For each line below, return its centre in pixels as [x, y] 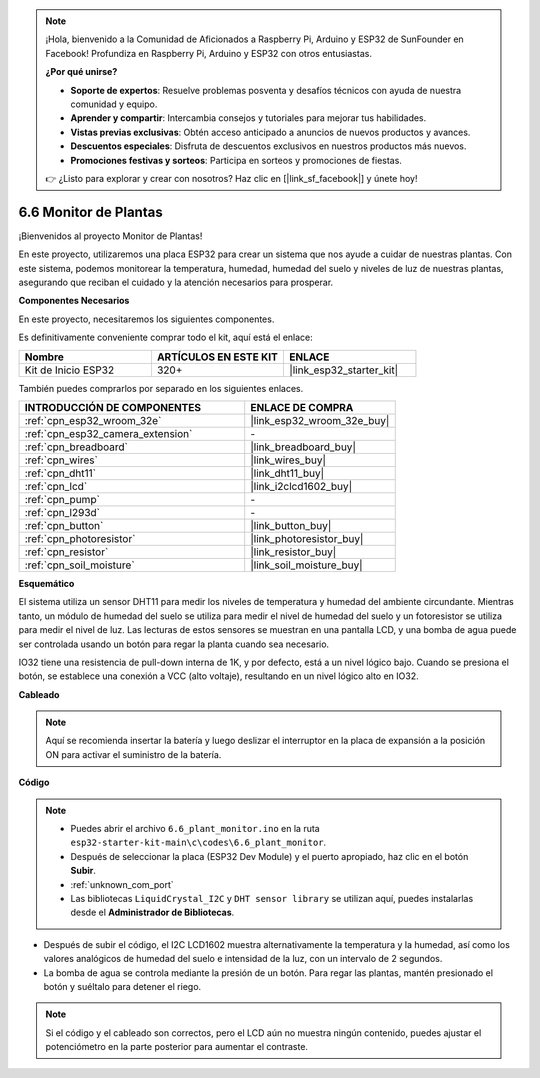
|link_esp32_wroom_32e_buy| [320, 420]
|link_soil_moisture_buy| [307, 565]
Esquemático [46, 583]
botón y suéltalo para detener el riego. [122, 986]
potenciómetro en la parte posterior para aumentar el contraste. [177, 1047]
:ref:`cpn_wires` [61, 460]
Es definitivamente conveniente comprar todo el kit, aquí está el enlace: [166, 337]
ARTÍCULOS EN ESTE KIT [217, 357]
